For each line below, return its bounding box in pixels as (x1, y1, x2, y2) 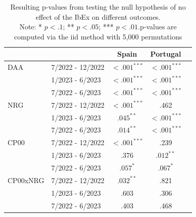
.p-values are (138, 21, 177, 32)
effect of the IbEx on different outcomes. (35, 11, 161, 22)
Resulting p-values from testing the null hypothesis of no (10, 2, 186, 12)
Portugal (150, 49, 181, 59)
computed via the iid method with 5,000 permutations (14, 31, 182, 41)
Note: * (19, 21, 42, 32)
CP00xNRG (8, 175, 44, 185)
